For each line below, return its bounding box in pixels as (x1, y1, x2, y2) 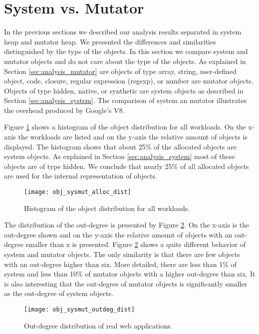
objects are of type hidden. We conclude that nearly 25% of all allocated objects (4, 160, 249, 171)
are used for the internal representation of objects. (4, 170, 157, 181)
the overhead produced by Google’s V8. (4, 104, 125, 115)
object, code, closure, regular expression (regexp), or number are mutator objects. (4, 75, 254, 86)
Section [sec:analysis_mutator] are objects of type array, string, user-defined (4, 65, 237, 76)
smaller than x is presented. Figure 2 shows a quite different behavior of (25, 239, 246, 249)
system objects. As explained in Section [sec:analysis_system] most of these (4, 151, 235, 161)
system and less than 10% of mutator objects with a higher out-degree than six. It (4, 268, 256, 279)
